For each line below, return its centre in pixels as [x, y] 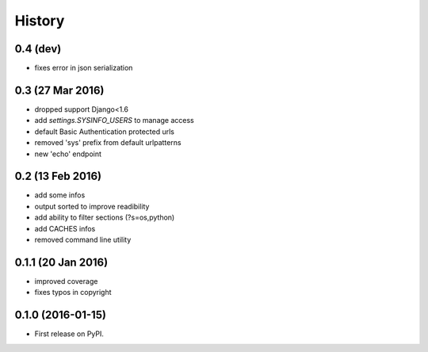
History [40, 21]
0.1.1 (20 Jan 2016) [61, 262]
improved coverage [66, 281]
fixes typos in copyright [73, 293]
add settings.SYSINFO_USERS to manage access [114, 121]
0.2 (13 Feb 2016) [58, 176]
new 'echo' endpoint [68, 154]
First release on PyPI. [69, 334]
